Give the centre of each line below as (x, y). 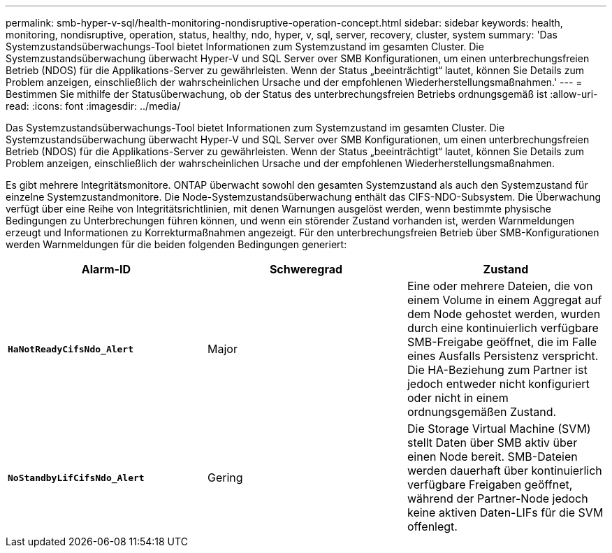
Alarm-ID (106, 269)
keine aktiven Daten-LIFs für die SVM (505, 512)
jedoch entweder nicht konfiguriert (498, 384)
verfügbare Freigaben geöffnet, (490, 484)
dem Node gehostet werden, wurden (504, 314)
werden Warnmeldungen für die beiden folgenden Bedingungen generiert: (176, 244)
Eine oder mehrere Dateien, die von (500, 286)
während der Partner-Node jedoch (497, 498)
